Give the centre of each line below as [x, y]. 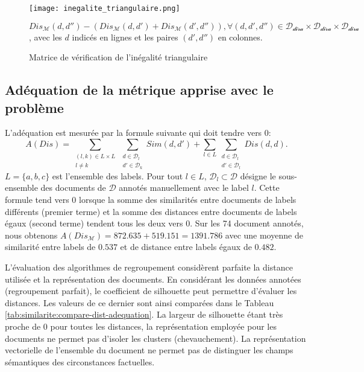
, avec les [45, 37]
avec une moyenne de [264, 235]
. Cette [267, 188]
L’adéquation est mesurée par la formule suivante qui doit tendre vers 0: [138, 133]
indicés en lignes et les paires [125, 37]
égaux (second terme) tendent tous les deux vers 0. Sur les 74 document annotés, [154, 223]
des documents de [73, 188]
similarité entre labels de [50, 247]
